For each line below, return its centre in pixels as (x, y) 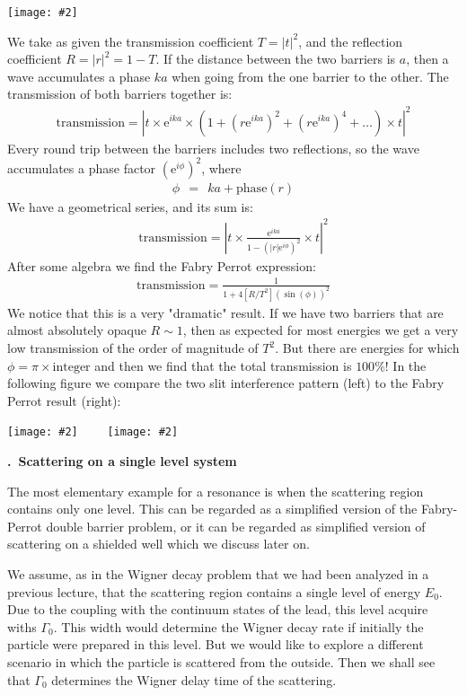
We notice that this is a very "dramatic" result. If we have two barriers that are (225, 312)
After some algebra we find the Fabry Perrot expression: (162, 265)
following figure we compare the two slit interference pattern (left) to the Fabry (226, 383)
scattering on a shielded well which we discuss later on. (159, 544)
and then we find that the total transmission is (223, 365)
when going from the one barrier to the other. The (310, 76)
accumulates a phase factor (82, 167)
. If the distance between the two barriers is (276, 59)
